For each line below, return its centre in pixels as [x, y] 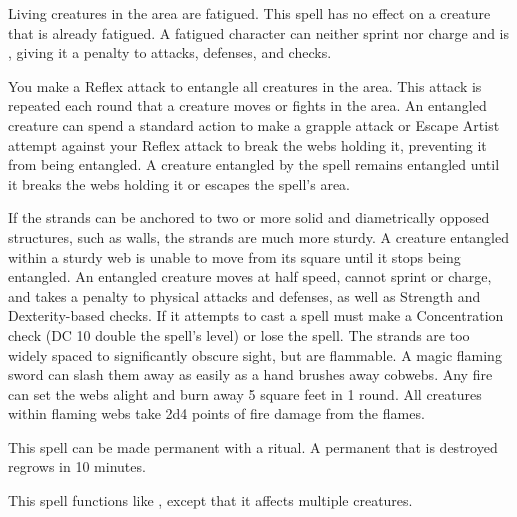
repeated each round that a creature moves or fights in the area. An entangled [247, 105]
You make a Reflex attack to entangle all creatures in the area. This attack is [245, 85]
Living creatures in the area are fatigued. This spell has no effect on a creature [249, 13]
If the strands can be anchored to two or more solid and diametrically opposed [249, 217]
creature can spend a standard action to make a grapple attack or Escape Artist [254, 124]
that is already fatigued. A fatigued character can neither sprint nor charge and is [259, 32]
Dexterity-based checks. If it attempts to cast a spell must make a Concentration [256, 315]
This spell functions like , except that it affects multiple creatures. [210, 500]
